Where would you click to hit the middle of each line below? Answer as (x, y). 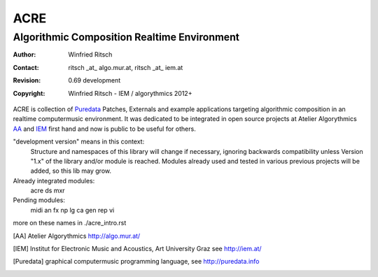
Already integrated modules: (54, 180)
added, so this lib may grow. (71, 171)
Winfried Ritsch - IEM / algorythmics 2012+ (130, 93)
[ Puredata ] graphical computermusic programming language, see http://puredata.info (136, 262)
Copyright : (29, 93)
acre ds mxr (48, 191)
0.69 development (94, 80)
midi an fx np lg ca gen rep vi (72, 210)
